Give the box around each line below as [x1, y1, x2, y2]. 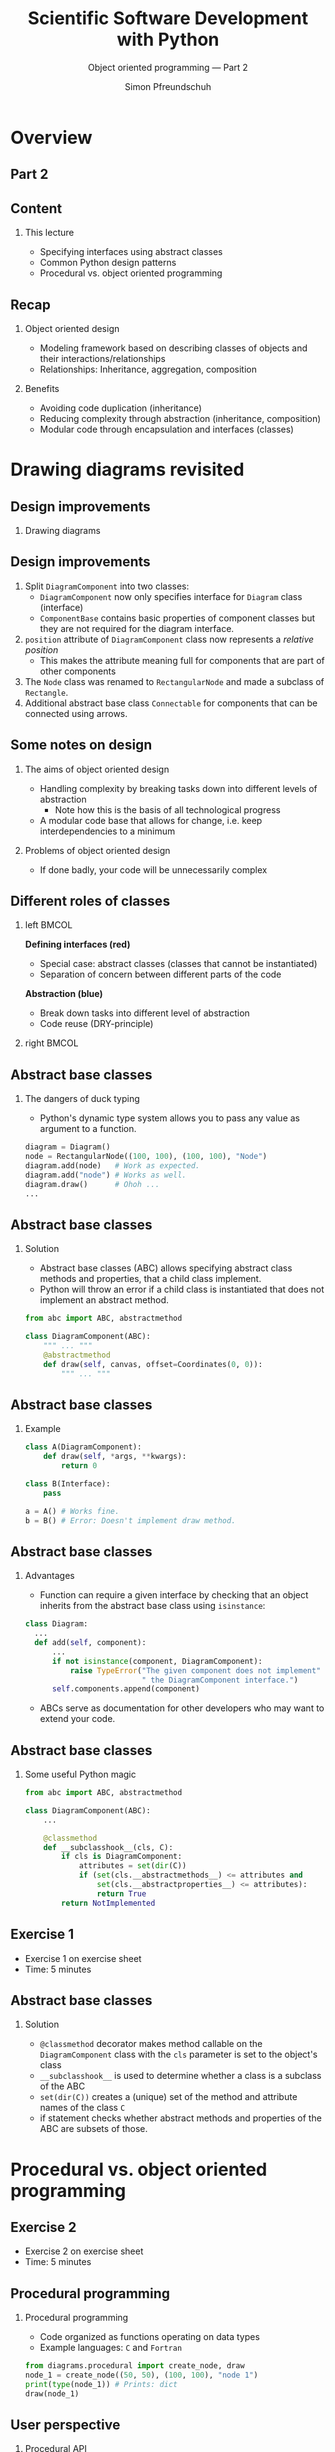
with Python [116, 28, 220, 51]
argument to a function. [39, 1123, 137, 1135]
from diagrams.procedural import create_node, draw [24, 2361, 245, 2371]
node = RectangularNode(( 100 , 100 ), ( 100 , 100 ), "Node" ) [24, 1152, 268, 1162]
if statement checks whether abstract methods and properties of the [39, 2112, 322, 2124]
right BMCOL [24, 1037, 79, 1049]
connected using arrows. [24, 707, 128, 719]
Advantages [24, 1570, 75, 1582]
